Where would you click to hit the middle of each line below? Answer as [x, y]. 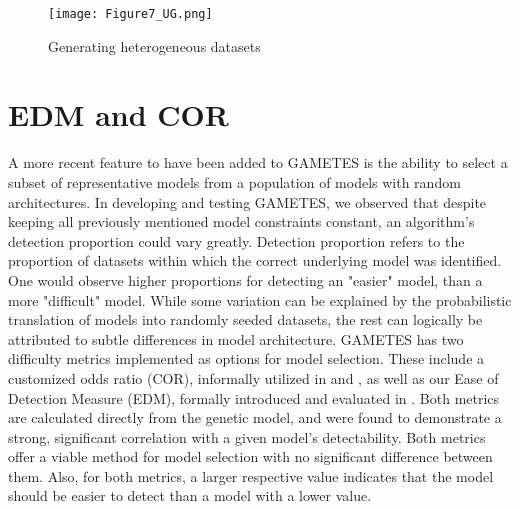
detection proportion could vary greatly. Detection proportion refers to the [236, 240]
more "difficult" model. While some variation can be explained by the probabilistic [260, 299]
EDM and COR [118, 114]
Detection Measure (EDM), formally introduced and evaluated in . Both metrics [254, 397]
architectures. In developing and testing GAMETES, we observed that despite [247, 201]
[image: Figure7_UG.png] [130, 14]
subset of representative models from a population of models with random [234, 181]
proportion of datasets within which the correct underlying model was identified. [255, 260]
